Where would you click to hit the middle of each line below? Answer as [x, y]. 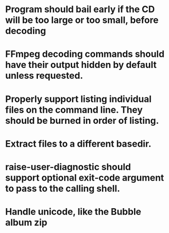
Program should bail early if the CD [80, 9]
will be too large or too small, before [82, 20]
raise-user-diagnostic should [68, 167]
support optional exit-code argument [85, 177]
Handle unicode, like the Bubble [73, 212]
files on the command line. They [74, 110]
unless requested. [44, 76]
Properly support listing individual [78, 99]
